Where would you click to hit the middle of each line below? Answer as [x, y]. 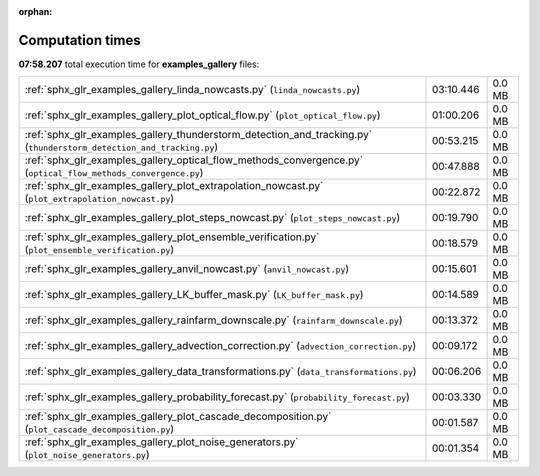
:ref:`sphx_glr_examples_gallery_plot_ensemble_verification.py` [172, 237]
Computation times [79, 40]
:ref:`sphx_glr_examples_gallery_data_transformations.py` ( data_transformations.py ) [220, 372]
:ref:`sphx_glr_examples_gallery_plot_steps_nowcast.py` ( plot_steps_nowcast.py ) [212, 218]
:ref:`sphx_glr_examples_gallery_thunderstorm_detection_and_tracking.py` [198, 135]
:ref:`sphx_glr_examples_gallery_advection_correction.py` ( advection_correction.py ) [220, 346]
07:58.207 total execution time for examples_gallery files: [139, 64]
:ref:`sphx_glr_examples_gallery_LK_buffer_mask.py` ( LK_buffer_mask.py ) [194, 295]
